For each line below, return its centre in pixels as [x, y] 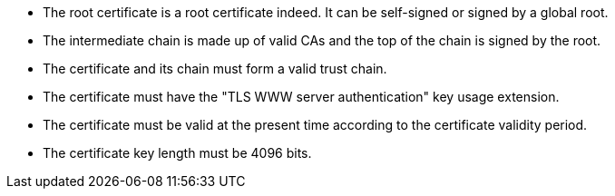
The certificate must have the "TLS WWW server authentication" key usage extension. [301, 97]
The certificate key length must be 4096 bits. [177, 153]
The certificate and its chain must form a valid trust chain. [215, 69]
